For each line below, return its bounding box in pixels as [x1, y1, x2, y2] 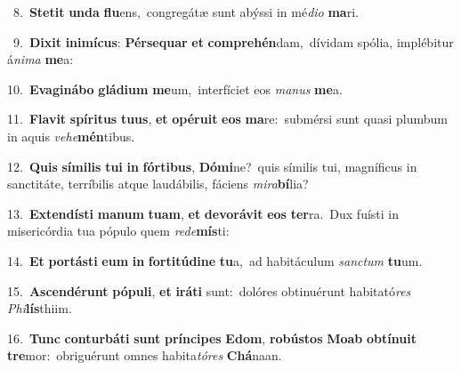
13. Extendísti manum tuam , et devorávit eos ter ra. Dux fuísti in [7, 204, 400, 222]
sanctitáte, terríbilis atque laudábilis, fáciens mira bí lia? [7, 174, 309, 193]
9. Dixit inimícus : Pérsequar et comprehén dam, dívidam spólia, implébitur [12, 32, 454, 51]
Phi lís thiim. [7, 299, 72, 318]
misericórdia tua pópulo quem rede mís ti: [7, 221, 230, 240]
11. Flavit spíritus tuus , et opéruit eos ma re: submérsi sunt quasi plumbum [7, 109, 448, 128]
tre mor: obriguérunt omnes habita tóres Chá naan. [7, 346, 282, 365]
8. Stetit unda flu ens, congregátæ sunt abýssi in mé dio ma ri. [12, 3, 359, 20]
